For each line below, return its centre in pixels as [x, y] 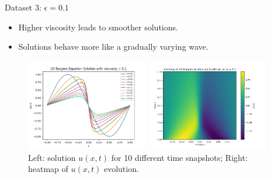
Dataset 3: [23, 7]
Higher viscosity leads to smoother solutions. [98, 27]
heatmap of [48, 169]
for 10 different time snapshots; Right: [179, 157]
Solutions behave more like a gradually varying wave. [113, 47]
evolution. [121, 169]
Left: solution [52, 157]
